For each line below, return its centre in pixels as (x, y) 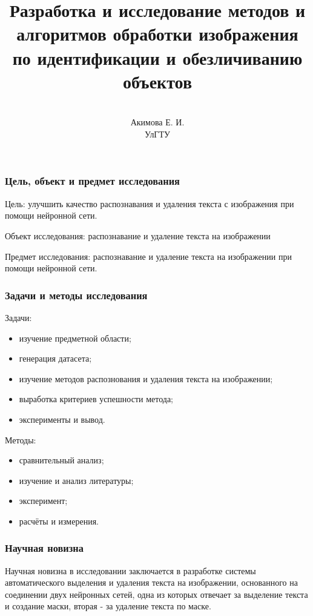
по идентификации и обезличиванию (157, 57)
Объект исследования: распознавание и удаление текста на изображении (138, 235)
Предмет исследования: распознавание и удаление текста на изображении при (148, 256)
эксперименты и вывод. (62, 419)
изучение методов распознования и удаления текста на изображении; (146, 378)
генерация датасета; (55, 358)
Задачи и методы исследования (76, 295)
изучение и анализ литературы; (76, 480)
